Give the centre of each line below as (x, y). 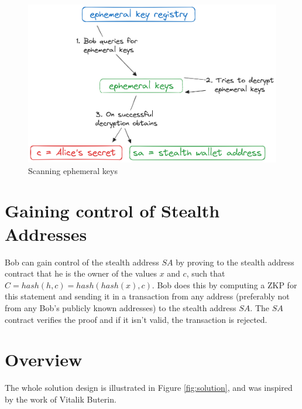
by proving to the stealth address (235, 262)
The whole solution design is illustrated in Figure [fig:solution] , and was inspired (149, 388)
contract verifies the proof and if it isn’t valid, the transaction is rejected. (136, 319)
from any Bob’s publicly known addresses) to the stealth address (121, 307)
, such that (206, 273)
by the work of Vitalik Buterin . (61, 399)
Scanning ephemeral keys (73, 170)
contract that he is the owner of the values (81, 273)
